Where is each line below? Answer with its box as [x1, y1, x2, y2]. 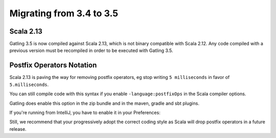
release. [9, 126, 27, 132]
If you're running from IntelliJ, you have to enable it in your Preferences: [9, 109, 160, 116]
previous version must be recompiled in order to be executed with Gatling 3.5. [9, 47, 173, 53]
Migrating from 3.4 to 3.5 [9, 8, 119, 19]
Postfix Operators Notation [9, 61, 97, 70]
